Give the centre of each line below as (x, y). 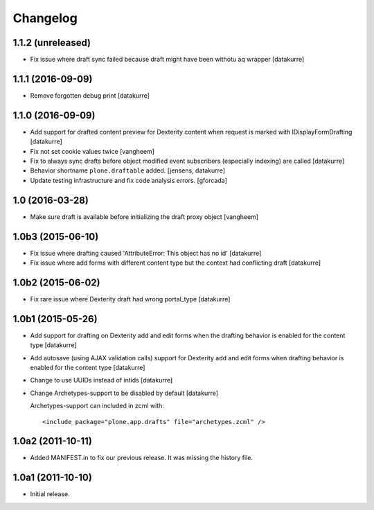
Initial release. (50, 494)
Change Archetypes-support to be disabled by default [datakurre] (124, 393)
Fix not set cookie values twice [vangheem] (92, 151)
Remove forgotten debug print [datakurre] (90, 95)
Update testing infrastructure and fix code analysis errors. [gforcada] (129, 180)
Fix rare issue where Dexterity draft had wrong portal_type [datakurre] (130, 299)
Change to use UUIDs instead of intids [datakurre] (101, 380)
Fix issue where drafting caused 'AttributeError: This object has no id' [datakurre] (146, 253)
